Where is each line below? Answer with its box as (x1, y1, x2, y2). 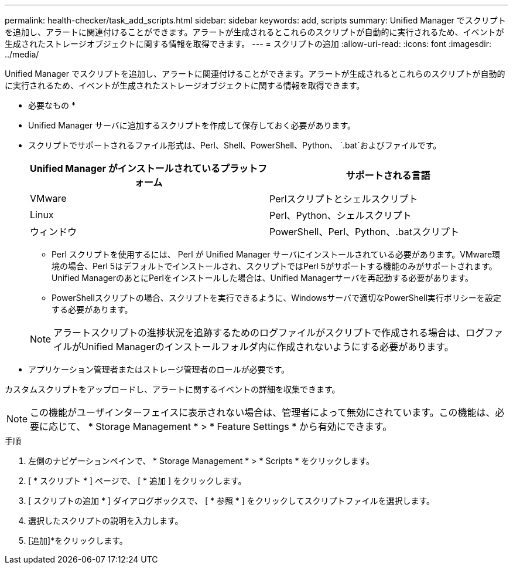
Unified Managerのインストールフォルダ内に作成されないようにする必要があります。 (81, 341, 454, 353)
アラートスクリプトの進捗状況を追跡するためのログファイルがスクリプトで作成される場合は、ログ (53, 327, 485, 338)
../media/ (5, 49, 39, 59)
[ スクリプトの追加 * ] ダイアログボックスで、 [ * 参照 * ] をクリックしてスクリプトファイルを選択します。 (28, 496, 435, 506)
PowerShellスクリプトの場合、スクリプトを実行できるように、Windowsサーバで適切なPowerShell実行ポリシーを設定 (52, 293, 501, 303)
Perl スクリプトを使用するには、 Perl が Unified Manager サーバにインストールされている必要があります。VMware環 (52, 249, 501, 259)
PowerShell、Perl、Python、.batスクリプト (269, 226, 459, 238)
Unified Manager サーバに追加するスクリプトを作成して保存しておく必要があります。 (28, 120, 356, 130)
